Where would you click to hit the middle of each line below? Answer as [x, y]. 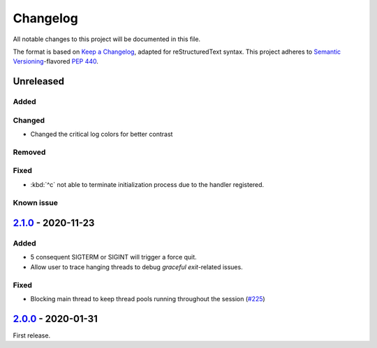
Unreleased [39, 81]
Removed [29, 152]
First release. [32, 335]
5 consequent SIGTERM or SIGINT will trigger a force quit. [113, 257]
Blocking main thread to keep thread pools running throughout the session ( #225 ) [148, 299]
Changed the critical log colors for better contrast [102, 134]
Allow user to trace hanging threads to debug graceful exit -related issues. [137, 267]
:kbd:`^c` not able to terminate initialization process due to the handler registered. [147, 184]
